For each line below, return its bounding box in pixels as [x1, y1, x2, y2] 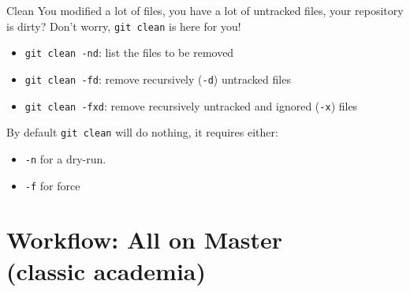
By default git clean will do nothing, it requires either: [6, 124, 278, 140]
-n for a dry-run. [24, 150, 106, 167]
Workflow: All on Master [6, 223, 283, 256]
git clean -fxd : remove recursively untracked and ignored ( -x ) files [24, 97, 358, 114]
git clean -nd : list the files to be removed [24, 44, 234, 61]
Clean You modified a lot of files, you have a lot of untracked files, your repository [6, 2, 404, 18]
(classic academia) [6, 254, 206, 286]
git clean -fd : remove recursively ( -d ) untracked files [24, 70, 291, 87]
